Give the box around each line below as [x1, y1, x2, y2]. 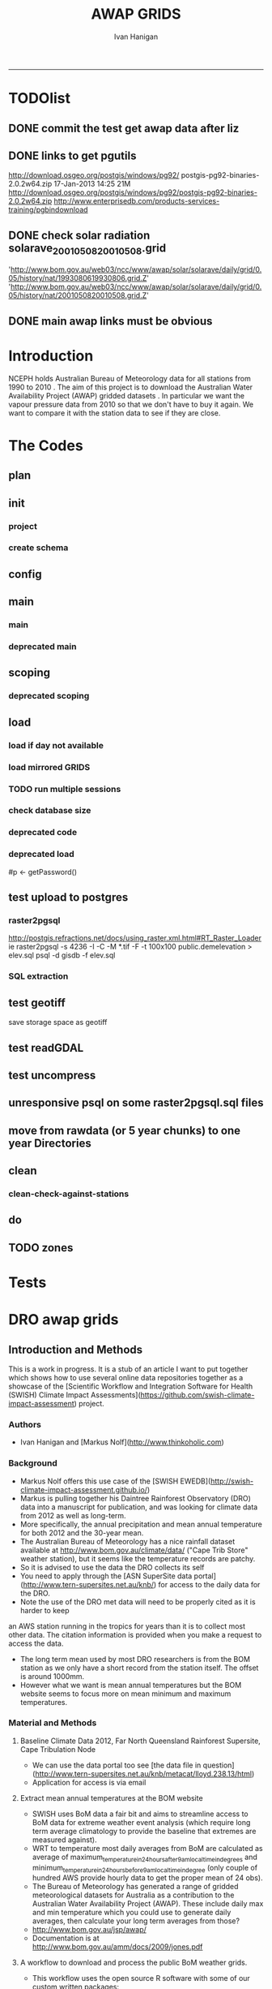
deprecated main [8, 641, 77, 652]
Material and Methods [8, 1717, 97, 1729]
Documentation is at [32, 1933, 100, 1944]
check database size [8, 805, 91, 816]
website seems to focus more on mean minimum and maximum [19, 1689, 232, 1698]
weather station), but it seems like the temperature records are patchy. [19, 1553, 256, 1563]
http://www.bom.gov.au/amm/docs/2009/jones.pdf [32, 1942, 203, 1952]
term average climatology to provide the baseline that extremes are [32, 1826, 257, 1836]
